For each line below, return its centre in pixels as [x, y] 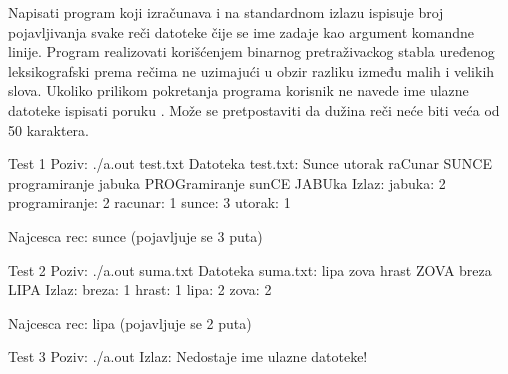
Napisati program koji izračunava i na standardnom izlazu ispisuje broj [226, 12]
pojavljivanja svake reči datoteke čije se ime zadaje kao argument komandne [241, 31]
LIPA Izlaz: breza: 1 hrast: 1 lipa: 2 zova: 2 [140, 289]
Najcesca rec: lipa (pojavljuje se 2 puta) [130, 322]
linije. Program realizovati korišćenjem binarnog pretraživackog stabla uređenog [251, 51]
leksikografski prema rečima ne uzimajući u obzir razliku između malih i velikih [251, 70]
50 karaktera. [48, 129]
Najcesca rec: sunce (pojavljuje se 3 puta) [135, 235]
